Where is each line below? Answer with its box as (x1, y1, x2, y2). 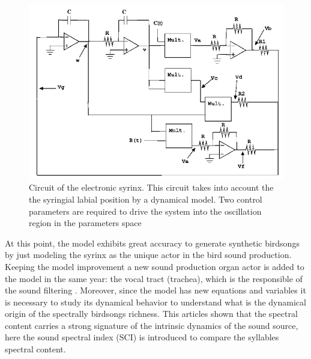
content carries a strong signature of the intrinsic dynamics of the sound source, (5, 319, 298, 331)
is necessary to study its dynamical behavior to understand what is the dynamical (5, 295, 306, 308)
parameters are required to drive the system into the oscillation (29, 204, 262, 217)
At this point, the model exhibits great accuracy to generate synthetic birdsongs (5, 236, 300, 249)
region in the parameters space (29, 216, 142, 229)
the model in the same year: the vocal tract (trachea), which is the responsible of (5, 272, 303, 284)
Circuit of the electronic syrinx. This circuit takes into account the (29, 181, 274, 194)
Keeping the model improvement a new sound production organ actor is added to (5, 260, 304, 272)
